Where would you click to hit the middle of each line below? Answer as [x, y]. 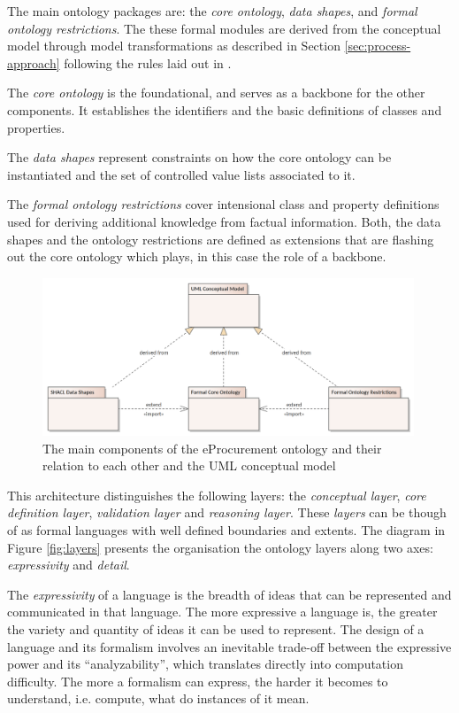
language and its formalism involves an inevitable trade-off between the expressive [229, 646]
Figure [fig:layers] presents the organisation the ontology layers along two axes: [220, 547]
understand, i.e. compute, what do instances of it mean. [158, 698]
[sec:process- [378, 46]
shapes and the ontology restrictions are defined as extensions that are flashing [221, 239]
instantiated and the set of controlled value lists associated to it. [181, 174]
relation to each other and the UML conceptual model [189, 465]
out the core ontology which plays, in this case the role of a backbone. [197, 256]
